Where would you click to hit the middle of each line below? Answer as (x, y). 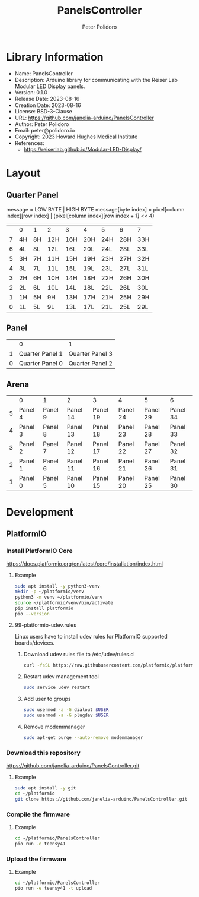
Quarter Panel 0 (41, 363)
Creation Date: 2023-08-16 (48, 105)
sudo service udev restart (57, 688)
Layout (23, 173)
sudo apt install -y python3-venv (57, 586)
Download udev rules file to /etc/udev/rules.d (79, 655)
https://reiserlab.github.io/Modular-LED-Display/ (82, 149)
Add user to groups (47, 699)
